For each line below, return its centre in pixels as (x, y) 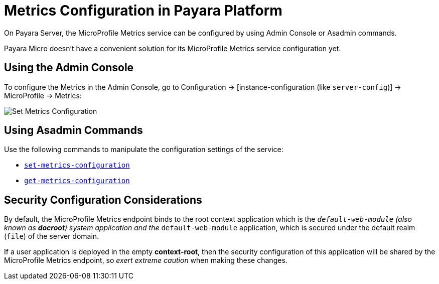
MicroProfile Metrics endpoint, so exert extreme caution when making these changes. (146, 260)
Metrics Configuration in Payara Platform (143, 11)
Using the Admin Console (69, 68)
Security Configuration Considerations (103, 200)
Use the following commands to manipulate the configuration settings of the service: (144, 150)
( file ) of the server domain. (52, 236)
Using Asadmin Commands (74, 130)
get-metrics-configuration (77, 181)
